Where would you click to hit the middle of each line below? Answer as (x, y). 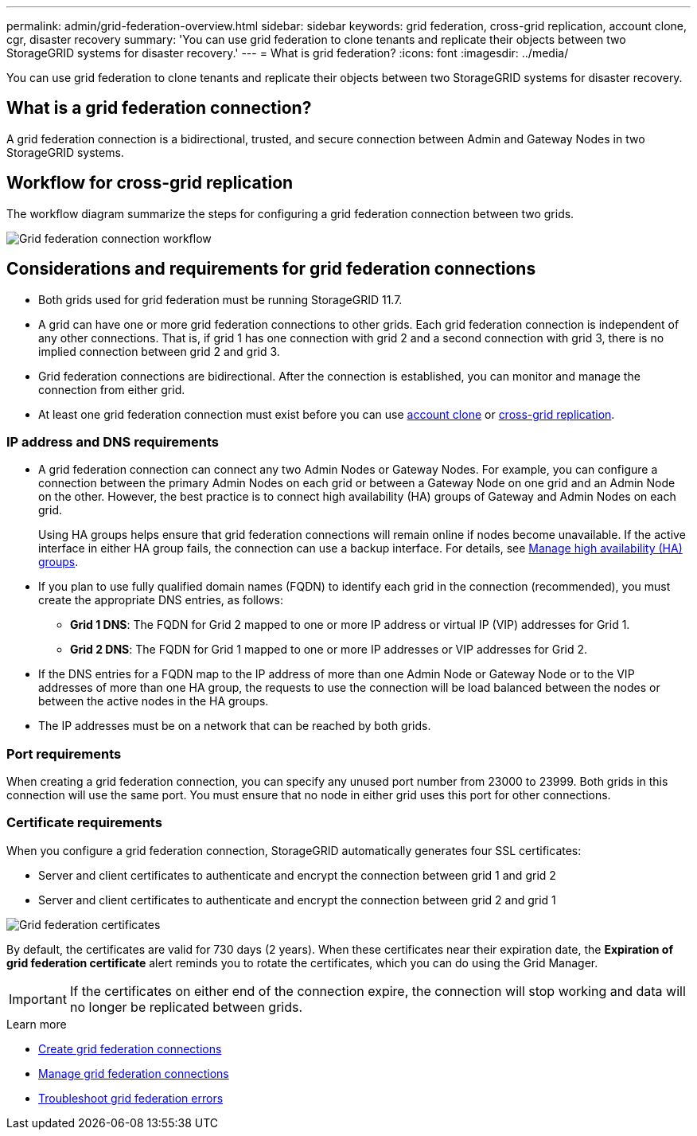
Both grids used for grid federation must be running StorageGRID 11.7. (220, 299)
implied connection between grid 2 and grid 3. (159, 351)
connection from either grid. (112, 389)
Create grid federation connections (130, 1048)
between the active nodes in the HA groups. (154, 701)
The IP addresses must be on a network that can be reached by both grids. (235, 726)
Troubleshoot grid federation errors (131, 1098)
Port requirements (64, 753)
